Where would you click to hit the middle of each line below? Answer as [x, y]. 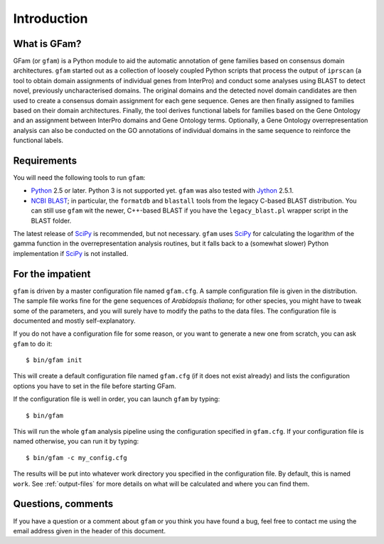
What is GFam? [47, 44]
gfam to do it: [33, 343]
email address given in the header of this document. [90, 530]
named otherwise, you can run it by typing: [76, 442]
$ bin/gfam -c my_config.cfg [76, 458]
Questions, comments [63, 504]
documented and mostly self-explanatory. [74, 321]
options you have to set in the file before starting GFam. [95, 386]
